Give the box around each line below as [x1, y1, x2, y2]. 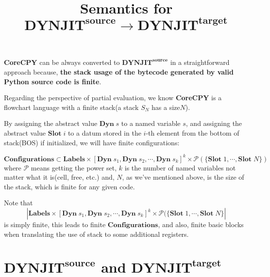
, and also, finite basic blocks [158, 219, 244, 229]
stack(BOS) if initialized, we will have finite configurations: [4, 137, 180, 147]
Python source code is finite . [4, 76, 101, 86]
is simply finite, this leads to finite [4, 219, 106, 229]
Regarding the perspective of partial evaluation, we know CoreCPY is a [4, 92, 222, 103]
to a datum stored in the [67, 127, 141, 138]
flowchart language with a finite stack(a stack [4, 102, 139, 112]
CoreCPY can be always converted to [4, 57, 120, 67]
